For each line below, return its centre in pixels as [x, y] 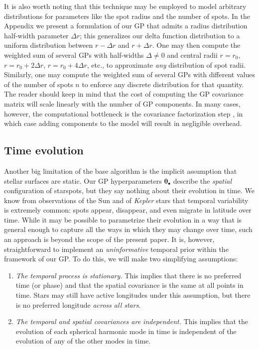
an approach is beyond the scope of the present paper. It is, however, [109, 239]
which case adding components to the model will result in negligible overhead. [123, 123]
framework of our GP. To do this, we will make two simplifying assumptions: [121, 259]
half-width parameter [36, 35]
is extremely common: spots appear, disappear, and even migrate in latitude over [128, 210]
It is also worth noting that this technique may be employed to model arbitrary [125, 6]
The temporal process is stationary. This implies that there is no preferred [129, 275]
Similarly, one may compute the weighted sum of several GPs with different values [129, 74]
